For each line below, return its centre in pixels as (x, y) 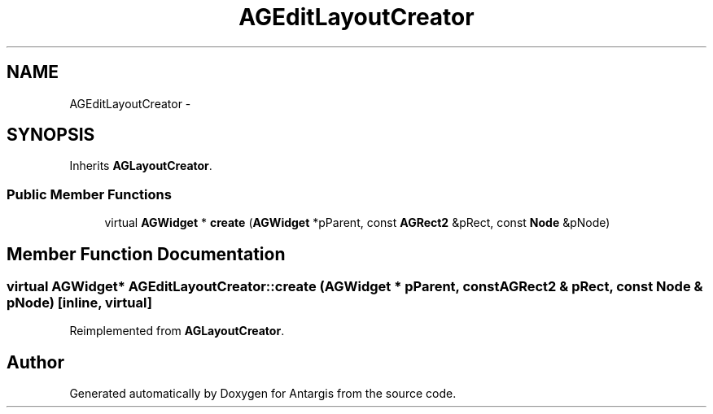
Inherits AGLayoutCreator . (141, 166)
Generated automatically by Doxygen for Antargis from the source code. (263, 394)
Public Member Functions (89, 194)
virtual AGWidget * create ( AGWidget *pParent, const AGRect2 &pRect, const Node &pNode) (357, 223)
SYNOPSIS (51, 135)
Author (35, 362)
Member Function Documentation (146, 254)
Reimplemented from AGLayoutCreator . (177, 331)
